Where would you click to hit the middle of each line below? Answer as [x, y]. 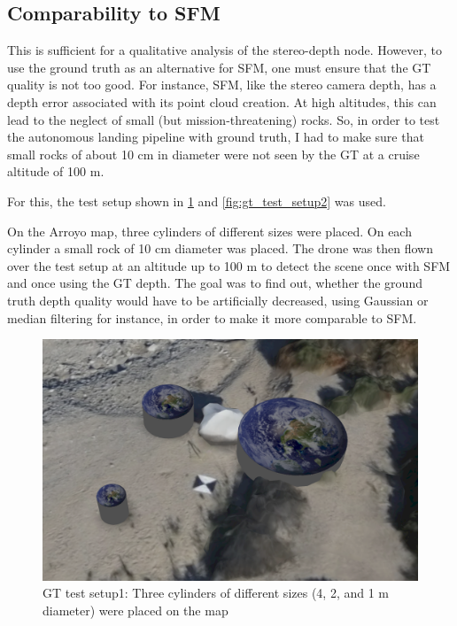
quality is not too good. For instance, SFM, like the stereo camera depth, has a [222, 85]
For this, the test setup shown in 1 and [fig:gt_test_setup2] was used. [197, 201]
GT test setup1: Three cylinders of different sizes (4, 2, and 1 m [216, 593]
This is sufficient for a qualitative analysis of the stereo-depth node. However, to [225, 50]
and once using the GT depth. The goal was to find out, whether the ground [215, 283]
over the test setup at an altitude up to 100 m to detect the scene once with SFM [229, 265]
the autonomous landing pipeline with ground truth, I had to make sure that [216, 137]
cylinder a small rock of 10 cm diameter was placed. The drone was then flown [220, 248]
